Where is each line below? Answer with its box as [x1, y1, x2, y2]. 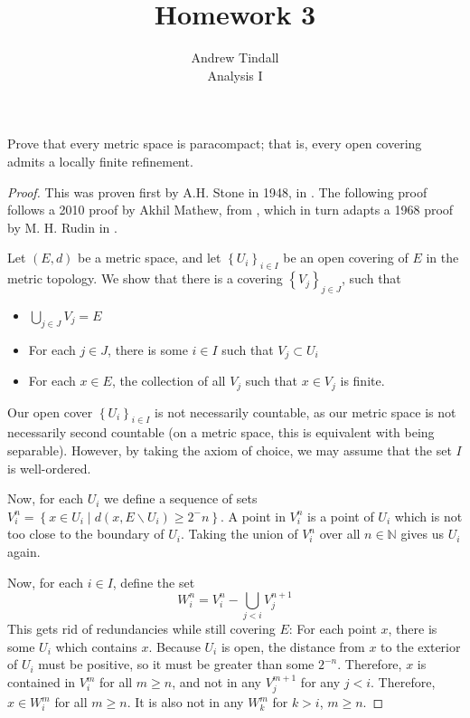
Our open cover [7, 402, 93, 421]
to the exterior [381, 637, 461, 656]
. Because [148, 637, 201, 656]
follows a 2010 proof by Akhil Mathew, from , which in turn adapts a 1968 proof [7, 200, 454, 219]
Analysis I [207, 65, 263, 84]
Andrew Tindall [191, 48, 279, 67]
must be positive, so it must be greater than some [38, 655, 315, 674]
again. [7, 541, 41, 560]
